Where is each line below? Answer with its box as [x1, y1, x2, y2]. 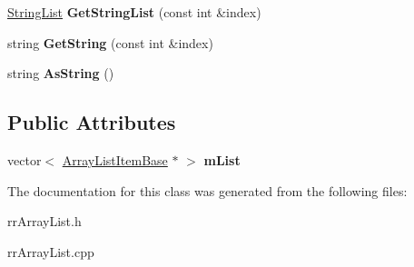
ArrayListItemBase [62, 150, 168, 169]
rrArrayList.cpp [7, 242, 94, 261]
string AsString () [7, 64, 114, 83]
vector [7, 150, 42, 169]
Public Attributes [7, 108, 176, 136]
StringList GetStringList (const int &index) [7, 3, 261, 21]
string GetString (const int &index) [7, 33, 213, 52]
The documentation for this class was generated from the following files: [7, 181, 408, 200]
